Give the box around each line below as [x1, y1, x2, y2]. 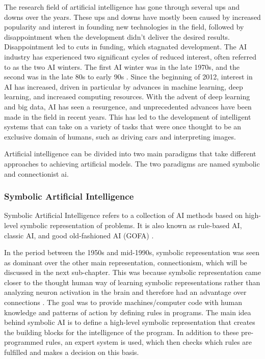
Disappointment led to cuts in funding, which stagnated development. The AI [4, 41, 247, 52]
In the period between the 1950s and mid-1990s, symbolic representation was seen [4, 247, 260, 258]
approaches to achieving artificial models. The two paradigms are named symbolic [4, 158, 260, 169]
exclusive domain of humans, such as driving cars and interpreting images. [4, 131, 236, 142]
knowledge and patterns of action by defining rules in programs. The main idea [4, 307, 251, 317]
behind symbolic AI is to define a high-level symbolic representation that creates [4, 317, 255, 327]
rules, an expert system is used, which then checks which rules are [45, 337, 252, 347]
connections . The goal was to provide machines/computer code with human [4, 297, 242, 308]
